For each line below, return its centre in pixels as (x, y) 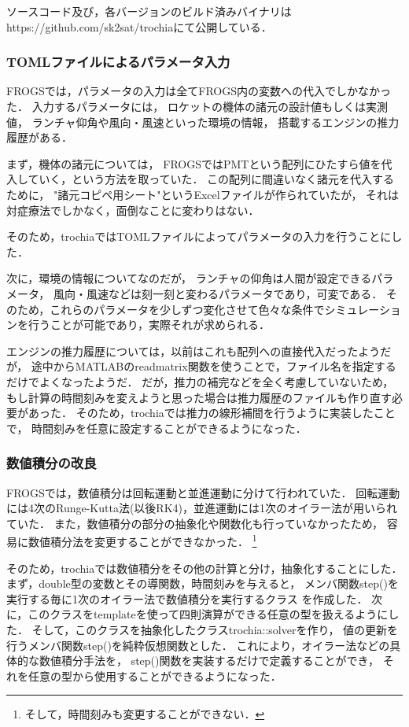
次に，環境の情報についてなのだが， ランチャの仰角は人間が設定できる (189, 278)
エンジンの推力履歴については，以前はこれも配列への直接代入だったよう (193, 351)
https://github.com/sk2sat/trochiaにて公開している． (139, 26)
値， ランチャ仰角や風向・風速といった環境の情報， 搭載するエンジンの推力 (203, 122)
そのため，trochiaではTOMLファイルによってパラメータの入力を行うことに (199, 236)
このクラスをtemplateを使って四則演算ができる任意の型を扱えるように (208, 614)
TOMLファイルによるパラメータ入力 (118, 62)
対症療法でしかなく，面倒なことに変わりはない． (133, 210)
